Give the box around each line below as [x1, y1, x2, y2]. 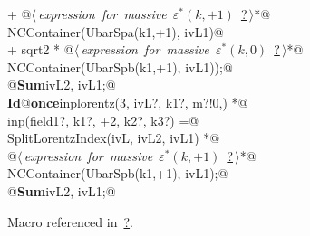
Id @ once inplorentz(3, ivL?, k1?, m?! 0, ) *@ [7, 92, 248, 111]
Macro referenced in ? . [7, 212, 133, 231]
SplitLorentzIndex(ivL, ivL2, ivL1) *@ [7, 128, 220, 147]
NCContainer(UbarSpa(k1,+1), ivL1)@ [7, 22, 224, 41]
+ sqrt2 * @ [7, 40, 74, 59]
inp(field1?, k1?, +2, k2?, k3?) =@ [7, 110, 199, 129]
